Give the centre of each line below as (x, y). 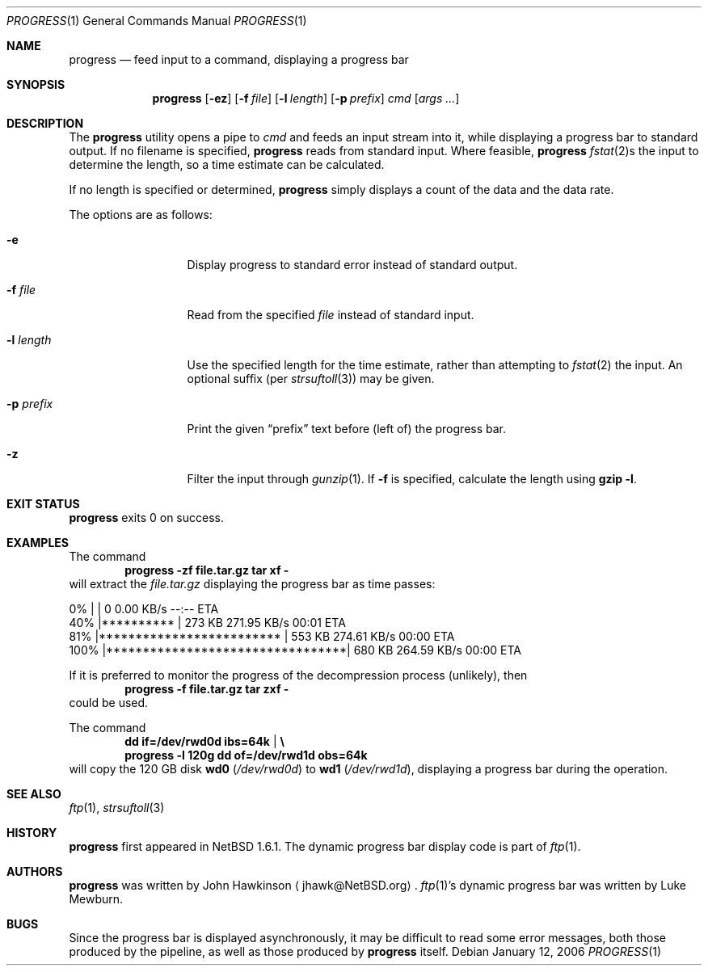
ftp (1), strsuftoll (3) (117, 808)
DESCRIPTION (45, 123)
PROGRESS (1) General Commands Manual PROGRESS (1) (157, 21)
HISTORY (32, 833)
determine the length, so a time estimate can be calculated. (227, 164)
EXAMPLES (38, 543)
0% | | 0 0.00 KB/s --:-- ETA (144, 609)
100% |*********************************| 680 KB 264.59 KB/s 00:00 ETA (295, 650)
